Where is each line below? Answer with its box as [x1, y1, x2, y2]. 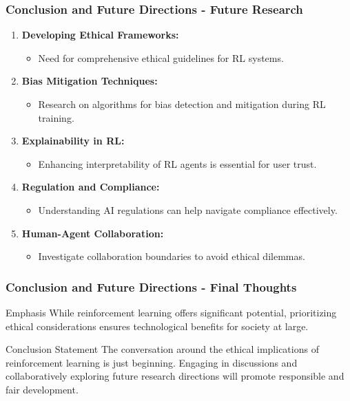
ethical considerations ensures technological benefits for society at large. [6, 318, 309, 333]
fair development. [6, 382, 79, 396]
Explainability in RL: [21, 133, 125, 148]
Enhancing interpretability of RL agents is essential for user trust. [38, 156, 317, 171]
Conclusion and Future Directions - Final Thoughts [6, 278, 297, 295]
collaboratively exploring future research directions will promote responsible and [6, 369, 344, 383]
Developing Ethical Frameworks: [21, 28, 179, 42]
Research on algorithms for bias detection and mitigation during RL [38, 97, 326, 111]
